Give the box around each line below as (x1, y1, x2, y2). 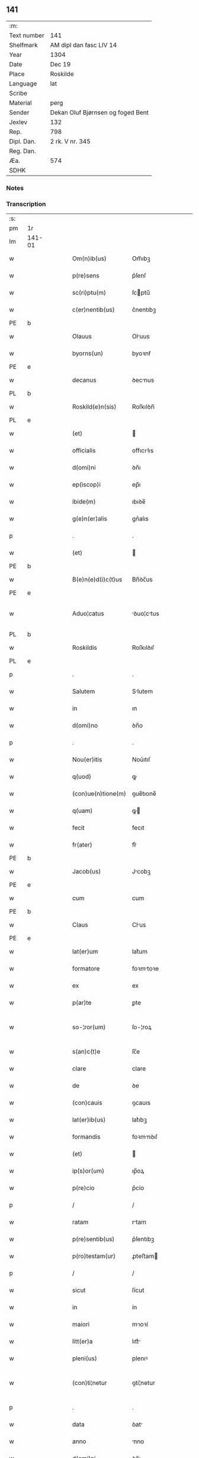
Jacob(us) (72, 867, 101, 876)
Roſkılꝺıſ (131, 643, 155, 652)
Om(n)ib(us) (72, 254, 107, 263)
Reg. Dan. (9, 146, 37, 155)
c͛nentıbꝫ (131, 305, 156, 314)
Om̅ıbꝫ (131, 254, 150, 263)
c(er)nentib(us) (72, 305, 115, 314)
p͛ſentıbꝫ (131, 1235, 155, 1243)
